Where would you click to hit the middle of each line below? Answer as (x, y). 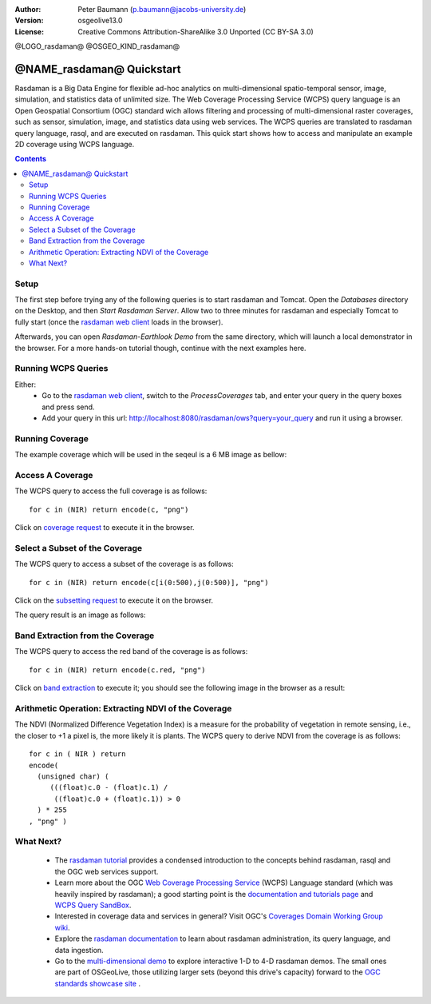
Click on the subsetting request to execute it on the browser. (114, 600)
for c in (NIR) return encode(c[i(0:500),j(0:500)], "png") (149, 582)
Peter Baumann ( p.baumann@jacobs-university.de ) (162, 9)
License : (29, 31)
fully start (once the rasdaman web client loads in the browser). (119, 322)
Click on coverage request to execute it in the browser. (105, 528)
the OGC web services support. (107, 871)
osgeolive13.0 (100, 21)
